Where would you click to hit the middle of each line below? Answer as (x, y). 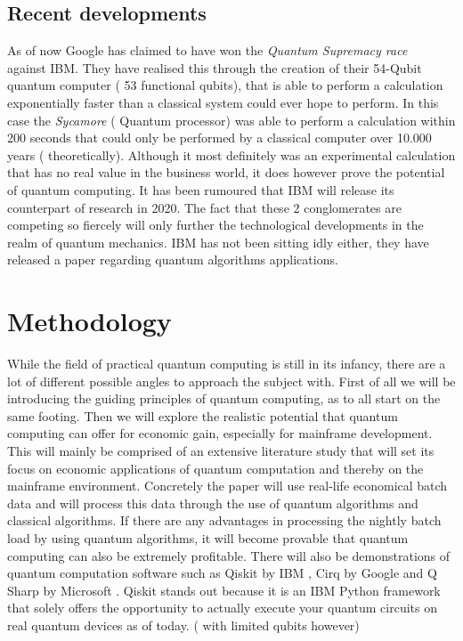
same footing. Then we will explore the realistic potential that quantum (203, 415)
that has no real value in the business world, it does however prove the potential (226, 172)
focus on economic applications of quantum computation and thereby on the (215, 468)
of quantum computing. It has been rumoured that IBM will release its (201, 189)
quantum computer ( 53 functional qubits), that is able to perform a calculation (225, 85)
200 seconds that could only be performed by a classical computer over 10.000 (219, 138)
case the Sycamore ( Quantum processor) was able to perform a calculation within (231, 120)
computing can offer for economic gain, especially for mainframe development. (220, 433)
